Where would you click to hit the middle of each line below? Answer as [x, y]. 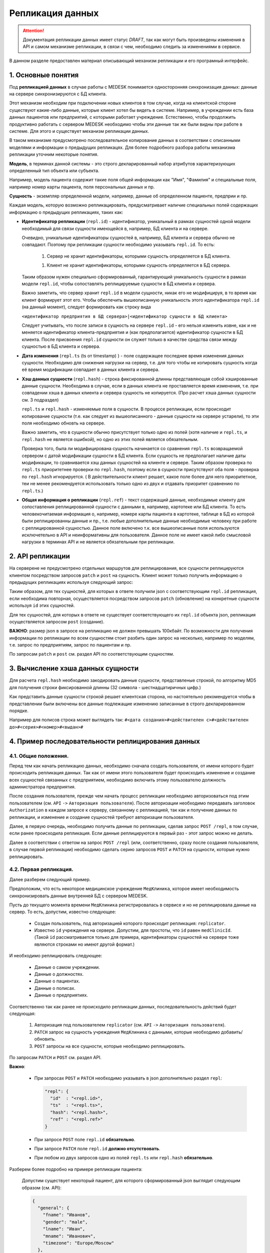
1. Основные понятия [44, 75]
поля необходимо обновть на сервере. [63, 423]
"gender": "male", [65, 1222]
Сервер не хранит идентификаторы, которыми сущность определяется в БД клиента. [139, 256]
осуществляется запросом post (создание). [57, 621]
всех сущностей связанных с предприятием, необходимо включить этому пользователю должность [117, 780]
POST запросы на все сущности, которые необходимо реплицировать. [110, 1046]
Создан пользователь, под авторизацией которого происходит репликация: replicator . [130, 923]
